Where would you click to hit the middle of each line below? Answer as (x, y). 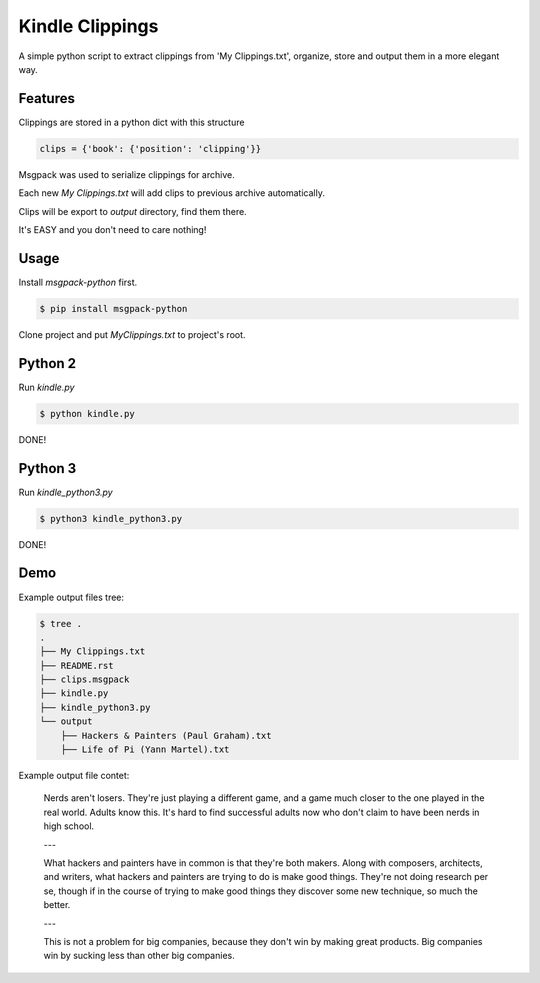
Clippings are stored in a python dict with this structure (131, 122)
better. (57, 905)
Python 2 (47, 363)
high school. (69, 826)
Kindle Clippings (88, 26)
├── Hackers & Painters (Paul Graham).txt (166, 735)
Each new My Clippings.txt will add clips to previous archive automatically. (171, 193)
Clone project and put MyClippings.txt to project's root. (132, 334)
